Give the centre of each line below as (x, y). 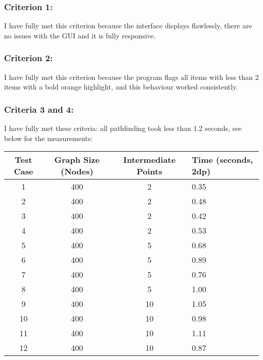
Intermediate (149, 160)
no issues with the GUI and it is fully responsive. (80, 35)
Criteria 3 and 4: (39, 109)
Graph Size (77, 160)
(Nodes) (77, 171)
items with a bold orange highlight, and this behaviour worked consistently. (121, 87)
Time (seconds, (223, 160)
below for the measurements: (49, 138)
